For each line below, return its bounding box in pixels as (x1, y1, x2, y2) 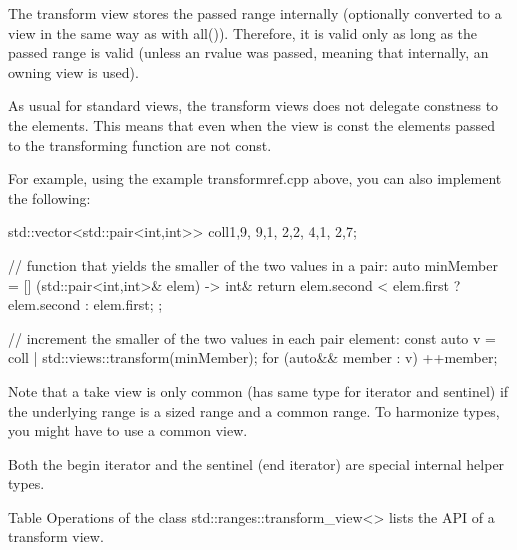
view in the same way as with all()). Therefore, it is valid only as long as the (8, 22, 478, 43)
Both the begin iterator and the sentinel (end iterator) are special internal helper (8, 453, 505, 474)
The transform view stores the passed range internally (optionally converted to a (8, 3, 502, 23)
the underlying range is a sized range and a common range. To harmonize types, (8, 400, 500, 421)
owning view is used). (8, 61, 139, 82)
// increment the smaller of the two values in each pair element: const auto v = (8, 327, 496, 348)
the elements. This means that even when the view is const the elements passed (8, 114, 496, 135)
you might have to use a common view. (8, 420, 248, 441)
